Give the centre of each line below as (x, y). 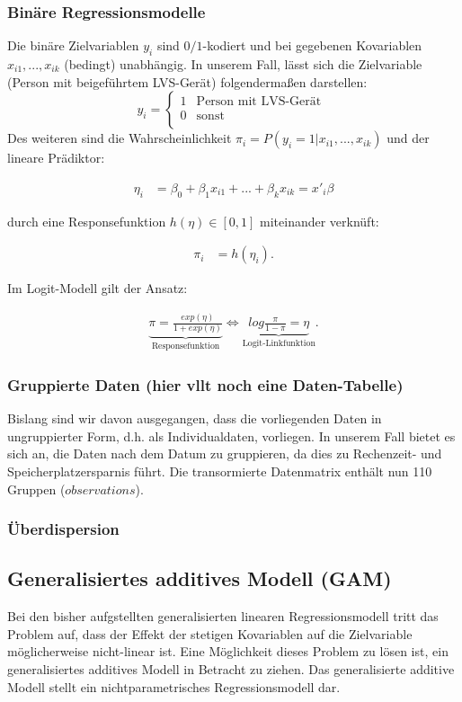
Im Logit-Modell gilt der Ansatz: (98, 288)
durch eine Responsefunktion (87, 221)
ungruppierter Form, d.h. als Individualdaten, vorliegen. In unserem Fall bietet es (231, 435)
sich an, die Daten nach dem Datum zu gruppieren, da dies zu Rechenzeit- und (225, 453)
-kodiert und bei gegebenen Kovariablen (312, 45)
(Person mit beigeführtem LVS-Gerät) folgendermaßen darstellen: (187, 81)
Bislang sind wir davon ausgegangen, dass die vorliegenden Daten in (195, 418)
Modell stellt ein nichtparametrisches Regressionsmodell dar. (174, 686)
